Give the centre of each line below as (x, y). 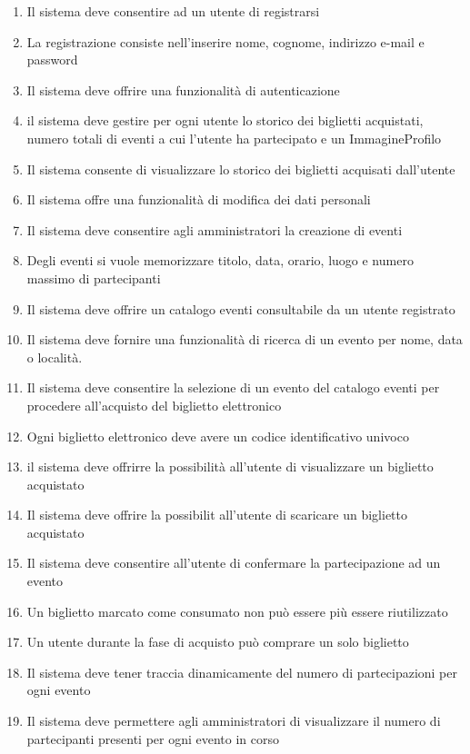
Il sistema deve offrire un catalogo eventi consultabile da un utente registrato (241, 308)
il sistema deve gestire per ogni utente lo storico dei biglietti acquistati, (225, 120)
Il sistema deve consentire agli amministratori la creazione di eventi (215, 229)
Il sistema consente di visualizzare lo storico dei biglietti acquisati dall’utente (241, 169)
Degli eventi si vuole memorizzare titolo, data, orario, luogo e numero (220, 260)
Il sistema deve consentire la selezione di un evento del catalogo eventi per (233, 387)
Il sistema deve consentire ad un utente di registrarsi (173, 11)
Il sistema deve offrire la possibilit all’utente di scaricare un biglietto (217, 515)
